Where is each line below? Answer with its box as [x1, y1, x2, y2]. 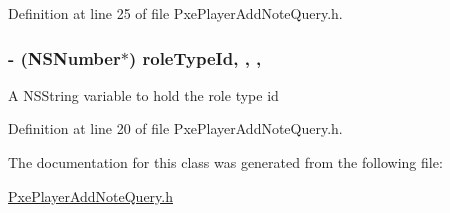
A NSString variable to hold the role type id [8, 84, 279, 105]
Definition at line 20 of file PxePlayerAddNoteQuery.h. [8, 118, 343, 139]
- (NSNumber [8, 45, 121, 70]
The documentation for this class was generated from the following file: [8, 152, 443, 172]
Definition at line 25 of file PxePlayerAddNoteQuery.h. [8, 3, 343, 23]
